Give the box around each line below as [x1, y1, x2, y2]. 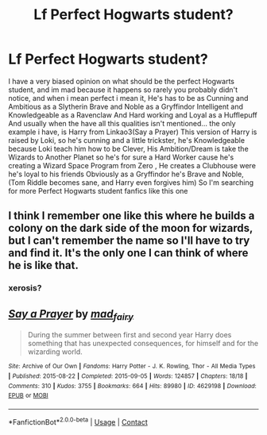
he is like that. [8, 259, 79, 272]
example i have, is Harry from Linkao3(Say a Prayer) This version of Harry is [8, 127, 257, 137]
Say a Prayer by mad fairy [8, 307, 133, 322]
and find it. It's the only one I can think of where [8, 246, 249, 260]
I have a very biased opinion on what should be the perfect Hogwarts [8, 76, 234, 86]
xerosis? [8, 283, 42, 294]
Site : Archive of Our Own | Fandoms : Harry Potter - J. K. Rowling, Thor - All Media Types [8, 363, 256, 371]
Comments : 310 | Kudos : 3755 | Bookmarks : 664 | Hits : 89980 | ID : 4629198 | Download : [8, 382, 257, 390]
